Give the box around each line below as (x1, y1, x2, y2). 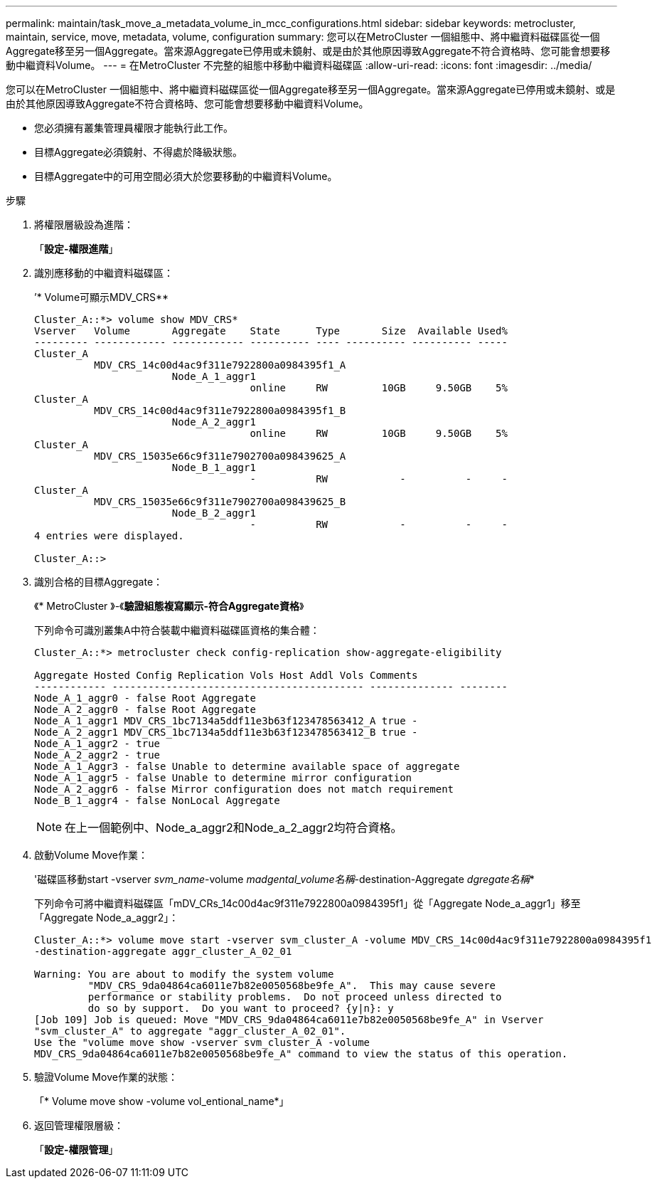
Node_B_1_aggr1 (171, 462, 256, 473)
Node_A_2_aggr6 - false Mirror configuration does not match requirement (34, 783, 454, 795)
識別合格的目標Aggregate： (34, 576, 164, 588)
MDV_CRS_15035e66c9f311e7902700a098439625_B (94, 496, 346, 507)
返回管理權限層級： (34, 1119, 124, 1131)
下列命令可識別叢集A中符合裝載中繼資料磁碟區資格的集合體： (34, 624, 320, 636)
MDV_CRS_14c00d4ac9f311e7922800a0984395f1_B (94, 405, 346, 416)
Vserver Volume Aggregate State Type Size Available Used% (34, 325, 508, 337)
